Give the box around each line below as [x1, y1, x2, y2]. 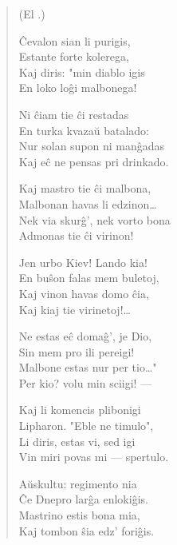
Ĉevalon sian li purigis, [18, 32, 131, 49]
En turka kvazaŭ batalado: [18, 121, 150, 138]
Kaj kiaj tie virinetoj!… [18, 300, 131, 317]
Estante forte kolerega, [18, 48, 129, 65]
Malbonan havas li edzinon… [18, 195, 157, 212]
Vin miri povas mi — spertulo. [18, 448, 169, 465]
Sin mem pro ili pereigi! [18, 343, 135, 360]
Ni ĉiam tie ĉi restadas [18, 105, 129, 122]
